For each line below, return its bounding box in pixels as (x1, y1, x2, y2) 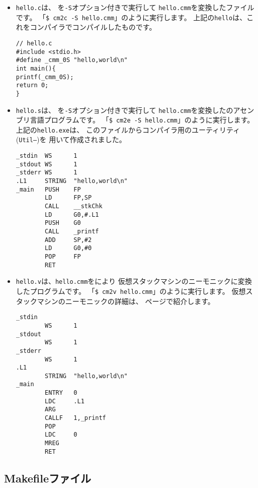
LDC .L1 (45, 397, 84, 405)
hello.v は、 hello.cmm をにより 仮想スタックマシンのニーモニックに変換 (16, 276, 252, 286)
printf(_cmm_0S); (16, 73, 74, 81)
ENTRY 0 (45, 389, 77, 397)
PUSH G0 (45, 219, 81, 227)
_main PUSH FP (16, 186, 81, 193)
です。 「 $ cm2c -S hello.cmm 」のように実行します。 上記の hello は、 (16, 12, 247, 22)
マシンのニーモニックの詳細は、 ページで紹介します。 (37, 295, 215, 306)
